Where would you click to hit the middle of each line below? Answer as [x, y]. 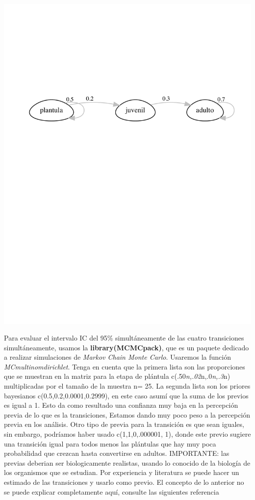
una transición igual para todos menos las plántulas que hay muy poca [110, 443]
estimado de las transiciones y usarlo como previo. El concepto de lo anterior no [124, 482]
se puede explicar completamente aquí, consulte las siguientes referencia [112, 491]
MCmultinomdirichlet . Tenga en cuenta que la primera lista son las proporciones [125, 366]
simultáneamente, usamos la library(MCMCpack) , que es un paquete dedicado [127, 347]
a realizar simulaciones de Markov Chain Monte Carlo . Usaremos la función [117, 357]
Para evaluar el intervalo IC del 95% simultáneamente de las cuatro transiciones [124, 338]
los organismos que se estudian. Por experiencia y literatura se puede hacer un [122, 472]
